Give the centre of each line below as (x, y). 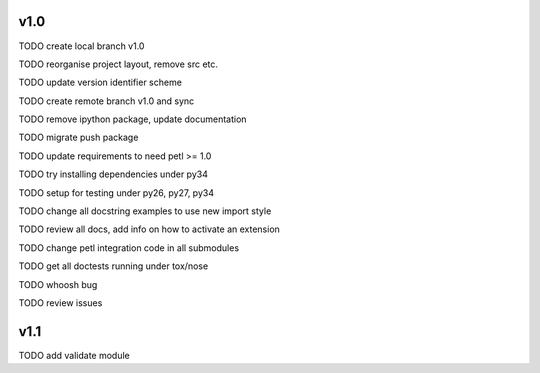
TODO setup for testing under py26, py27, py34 (116, 192)
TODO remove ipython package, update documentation (132, 119)
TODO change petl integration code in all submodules (129, 247)
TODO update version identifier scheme (100, 82)
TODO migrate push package (78, 137)
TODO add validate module (74, 355)
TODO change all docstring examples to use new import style (145, 211)
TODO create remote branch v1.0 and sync (106, 101)
